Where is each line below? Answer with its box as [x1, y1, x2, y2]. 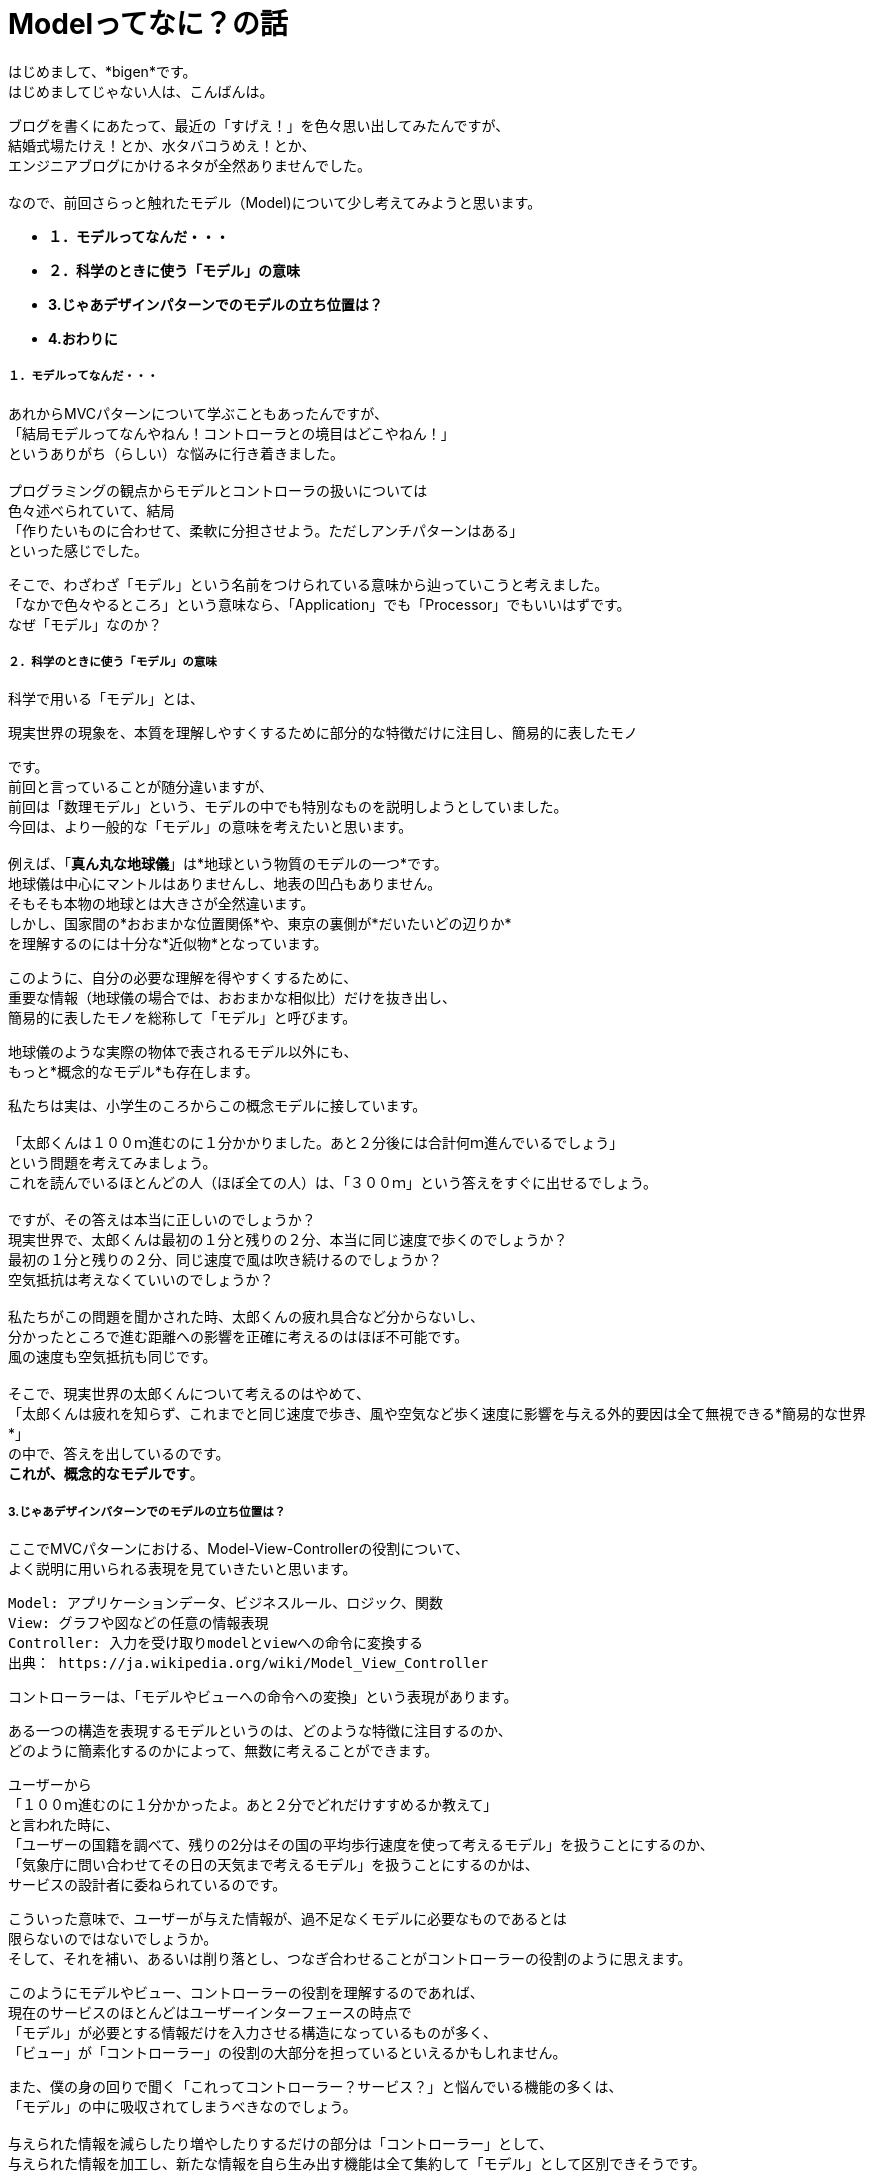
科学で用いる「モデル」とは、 [8, 690, 204, 708]
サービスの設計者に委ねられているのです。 [8, 1876, 287, 1894]
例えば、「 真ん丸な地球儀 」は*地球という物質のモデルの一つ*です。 [8, 855, 448, 873]
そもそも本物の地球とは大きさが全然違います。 [8, 895, 315, 913]
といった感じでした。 [8, 541, 148, 559]
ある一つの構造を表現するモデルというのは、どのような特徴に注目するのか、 [8, 1722, 512, 1740]
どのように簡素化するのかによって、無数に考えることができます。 [8, 1742, 439, 1760]
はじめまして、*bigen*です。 [8, 62, 197, 80]
